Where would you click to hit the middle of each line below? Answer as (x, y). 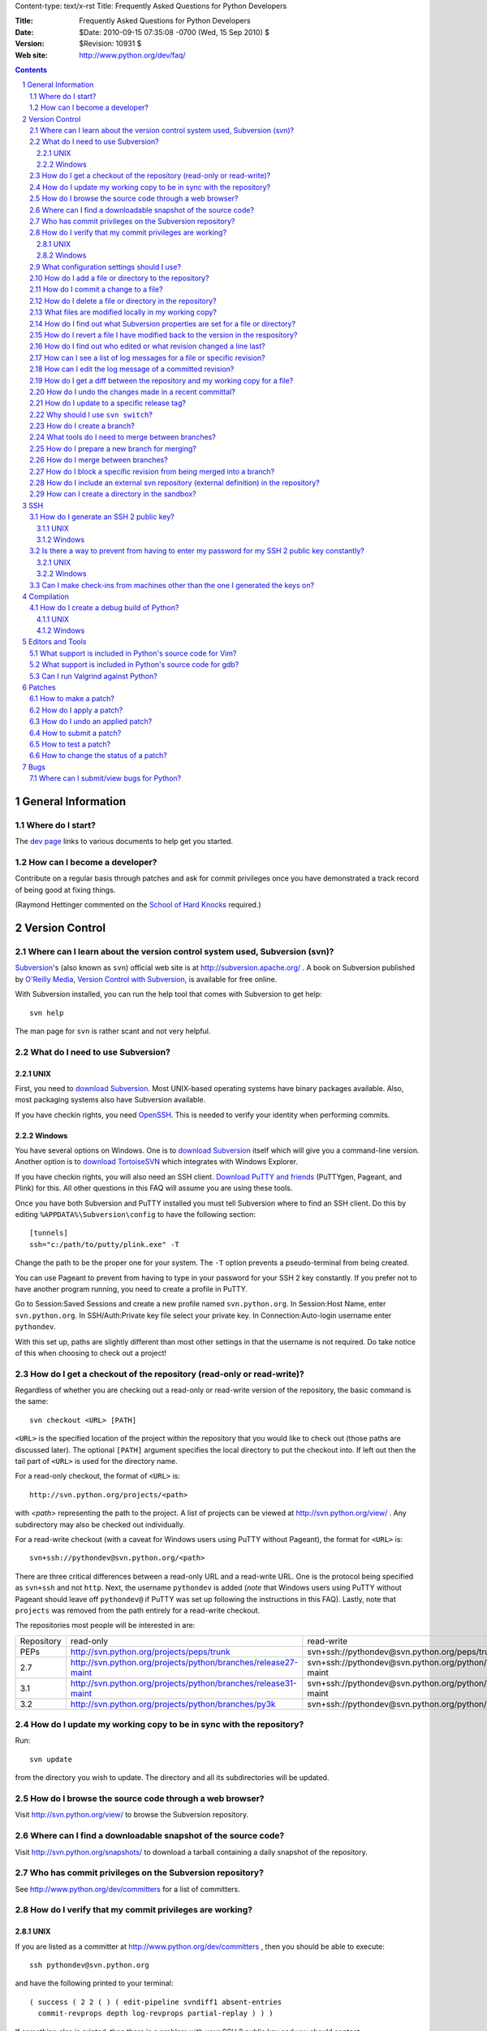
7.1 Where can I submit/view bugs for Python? (106, 778)
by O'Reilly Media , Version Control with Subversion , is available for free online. (146, 979)
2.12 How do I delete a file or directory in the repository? (123, 301)
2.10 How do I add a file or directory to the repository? (120, 278)
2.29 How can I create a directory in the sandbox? (113, 494)
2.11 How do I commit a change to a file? (96, 289)
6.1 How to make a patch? (72, 699)
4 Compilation (45, 596)
